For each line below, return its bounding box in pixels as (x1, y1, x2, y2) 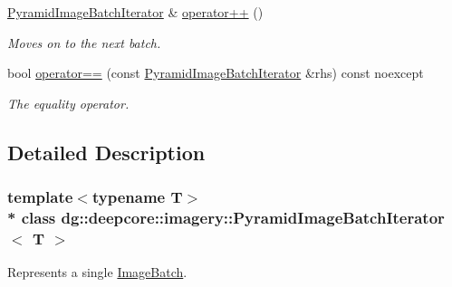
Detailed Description (7, 138, 206, 166)
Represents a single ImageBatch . (7, 263, 188, 282)
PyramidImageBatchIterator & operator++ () (7, 3, 264, 21)
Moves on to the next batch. (7, 33, 161, 52)
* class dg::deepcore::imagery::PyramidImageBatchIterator (7, 206, 445, 228)
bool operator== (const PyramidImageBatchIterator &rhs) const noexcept (7, 63, 424, 82)
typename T (91, 186, 183, 208)
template (7, 186, 73, 208)
